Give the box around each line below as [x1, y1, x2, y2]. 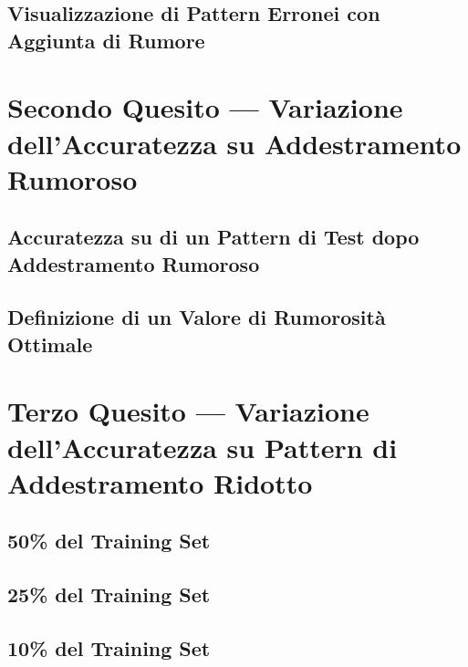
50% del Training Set [7, 526, 211, 555]
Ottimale [7, 329, 93, 358]
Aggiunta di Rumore [7, 26, 205, 54]
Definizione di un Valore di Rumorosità [7, 303, 386, 331]
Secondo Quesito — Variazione [7, 89, 403, 126]
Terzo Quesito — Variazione [7, 392, 369, 430]
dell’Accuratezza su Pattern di [7, 428, 398, 465]
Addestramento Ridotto [7, 464, 313, 501]
